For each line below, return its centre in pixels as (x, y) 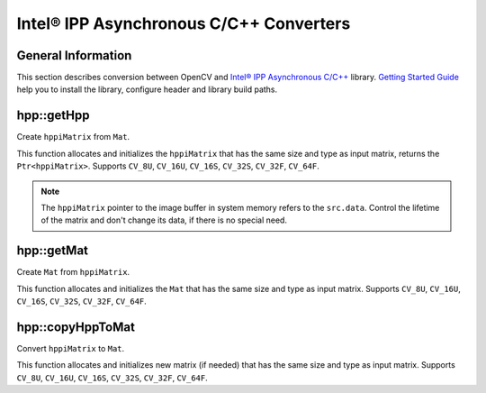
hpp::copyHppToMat (76, 327)
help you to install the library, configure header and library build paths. (147, 89)
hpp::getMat (53, 251)
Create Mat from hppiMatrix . (73, 272)
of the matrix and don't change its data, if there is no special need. (164, 220)
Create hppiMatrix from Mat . (73, 137)
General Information (74, 55)
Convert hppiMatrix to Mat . (71, 348)
